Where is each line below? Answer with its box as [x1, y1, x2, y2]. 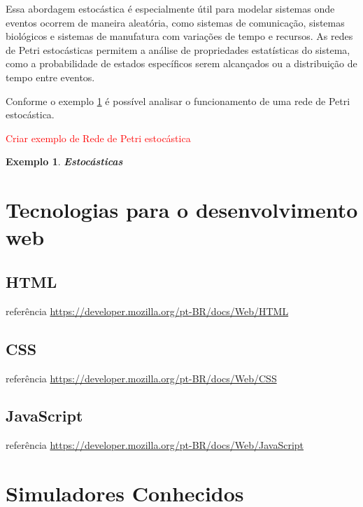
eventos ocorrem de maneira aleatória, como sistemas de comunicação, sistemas [6, 15, 345, 29]
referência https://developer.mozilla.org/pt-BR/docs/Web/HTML [6, 303, 289, 318]
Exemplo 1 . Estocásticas [6, 154, 123, 169]
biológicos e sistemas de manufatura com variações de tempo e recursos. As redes [6, 29, 353, 43]
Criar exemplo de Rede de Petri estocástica [6, 130, 191, 145]
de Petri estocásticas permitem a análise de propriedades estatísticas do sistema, [6, 42, 350, 57]
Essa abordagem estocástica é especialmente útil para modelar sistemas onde [6, 1, 335, 15]
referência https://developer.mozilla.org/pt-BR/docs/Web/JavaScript [6, 438, 304, 452]
